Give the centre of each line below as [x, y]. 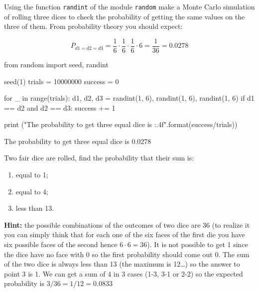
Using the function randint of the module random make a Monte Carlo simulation [129, 6]
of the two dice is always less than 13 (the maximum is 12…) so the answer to [122, 264]
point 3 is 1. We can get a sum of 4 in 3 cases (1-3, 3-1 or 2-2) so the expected [124, 273]
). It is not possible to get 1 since [197, 244]
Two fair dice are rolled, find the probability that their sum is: [99, 158]
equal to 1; [32, 175]
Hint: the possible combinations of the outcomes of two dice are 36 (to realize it [127, 224]
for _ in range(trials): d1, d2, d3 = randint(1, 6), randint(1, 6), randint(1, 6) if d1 [129, 98]
